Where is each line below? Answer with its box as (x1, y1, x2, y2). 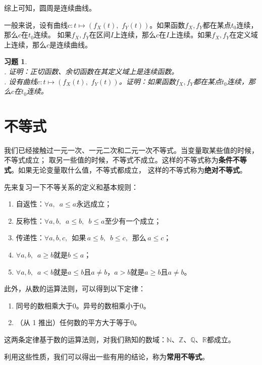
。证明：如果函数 (119, 76, 176, 86)
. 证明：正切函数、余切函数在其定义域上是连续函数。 (4, 66, 179, 76)
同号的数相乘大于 (16, 300, 73, 310)
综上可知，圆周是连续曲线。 (4, 3, 96, 13)
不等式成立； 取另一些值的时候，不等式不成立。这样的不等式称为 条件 (4, 154, 233, 165)
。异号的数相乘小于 (76, 300, 140, 310)
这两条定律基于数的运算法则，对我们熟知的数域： (4, 334, 167, 344)
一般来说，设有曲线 (4, 19, 68, 30)
